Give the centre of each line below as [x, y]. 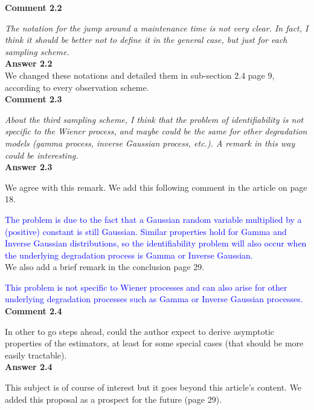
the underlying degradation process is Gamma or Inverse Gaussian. [129, 255]
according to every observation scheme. [77, 87]
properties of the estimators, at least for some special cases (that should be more [154, 343]
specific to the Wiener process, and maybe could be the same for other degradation [156, 131]
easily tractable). [36, 355]
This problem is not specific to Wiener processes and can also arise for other [146, 287]
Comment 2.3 [34, 99]
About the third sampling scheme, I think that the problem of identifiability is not [154, 119]
